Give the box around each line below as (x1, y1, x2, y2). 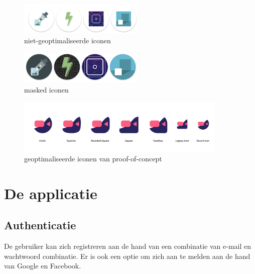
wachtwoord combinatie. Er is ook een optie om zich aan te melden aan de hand (4, 250, 250, 261)
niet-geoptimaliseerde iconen (24, 35, 111, 46)
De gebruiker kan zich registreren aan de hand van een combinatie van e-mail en (4, 241, 251, 251)
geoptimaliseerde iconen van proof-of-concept (24, 153, 162, 164)
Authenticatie (4, 217, 76, 233)
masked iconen (24, 84, 69, 95)
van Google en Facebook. (4, 260, 81, 271)
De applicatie (4, 182, 97, 203)
